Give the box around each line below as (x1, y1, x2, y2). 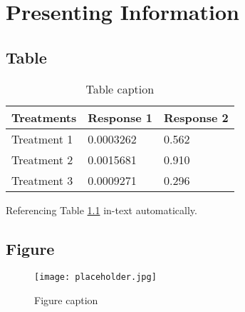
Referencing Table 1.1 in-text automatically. (6, 202, 197, 217)
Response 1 (88, 109, 152, 126)
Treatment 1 (11, 130, 73, 147)
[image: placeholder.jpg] (34, 272, 157, 283)
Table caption (85, 80, 155, 97)
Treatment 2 (11, 151, 73, 168)
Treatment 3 (11, 171, 73, 188)
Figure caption (34, 293, 98, 308)
